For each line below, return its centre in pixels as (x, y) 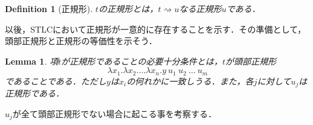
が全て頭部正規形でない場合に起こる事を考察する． (114, 113)
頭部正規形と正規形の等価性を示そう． (81, 41)
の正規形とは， (128, 8)
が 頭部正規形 (251, 61)
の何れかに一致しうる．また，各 (190, 81)
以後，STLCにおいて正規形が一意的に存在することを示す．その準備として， (156, 29)
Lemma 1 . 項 (32, 61)
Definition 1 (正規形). (49, 8)
